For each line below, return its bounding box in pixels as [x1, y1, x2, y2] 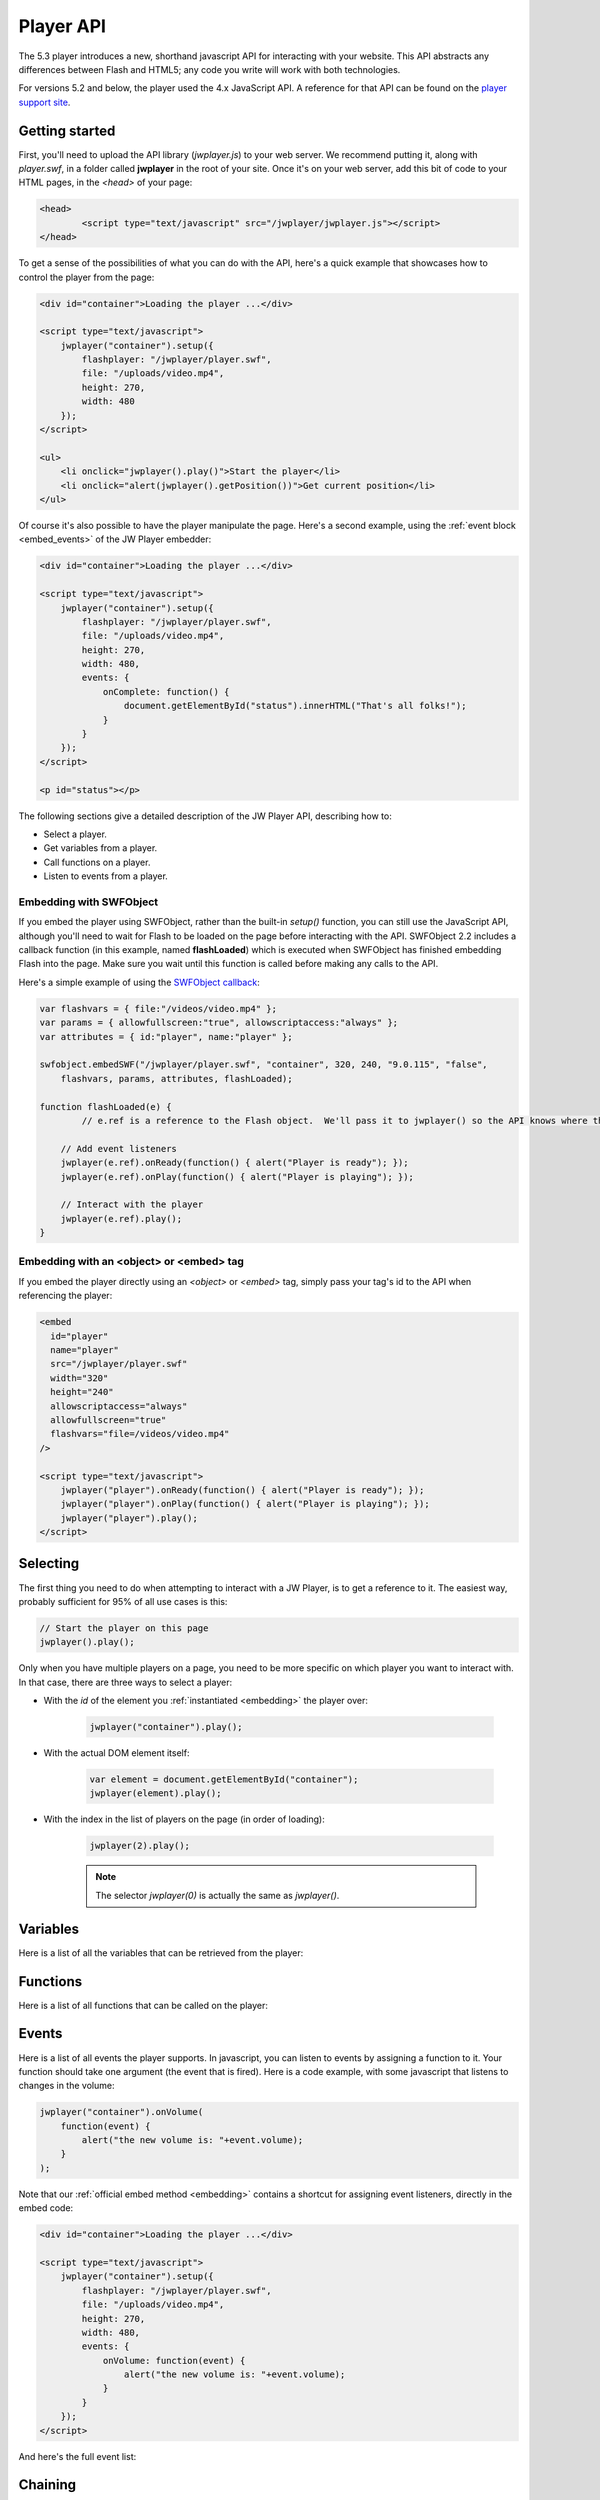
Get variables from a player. [43, 842, 158, 854]
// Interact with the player [60, 1199, 204, 1210]
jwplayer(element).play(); [89, 1788, 222, 1799]
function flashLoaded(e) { [39, 1101, 172, 1112]
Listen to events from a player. [43, 870, 169, 882]
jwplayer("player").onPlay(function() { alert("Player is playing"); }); [60, 1498, 430, 1510]
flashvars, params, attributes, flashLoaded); [60, 1073, 294, 1084]
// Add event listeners [60, 1143, 177, 1154]
